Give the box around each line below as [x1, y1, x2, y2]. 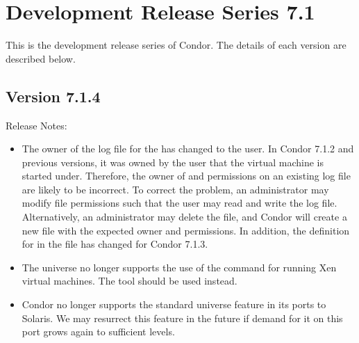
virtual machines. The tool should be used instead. [22, 273, 237, 288]
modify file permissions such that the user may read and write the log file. [22, 196, 337, 210]
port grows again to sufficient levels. [22, 324, 175, 339]
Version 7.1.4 [6, 85, 101, 106]
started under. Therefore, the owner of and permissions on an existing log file [22, 168, 351, 183]
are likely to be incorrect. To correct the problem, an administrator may [22, 182, 329, 196]
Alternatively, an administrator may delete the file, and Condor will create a [22, 209, 347, 224]
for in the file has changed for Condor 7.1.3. [22, 237, 208, 251]
